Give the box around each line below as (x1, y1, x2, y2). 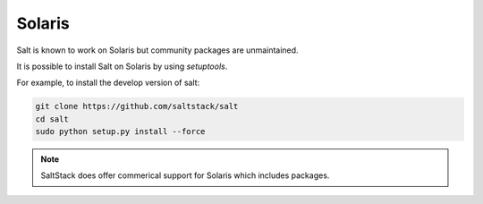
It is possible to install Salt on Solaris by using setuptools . (16, 61, 228, 72)
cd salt (35, 114, 69, 124)
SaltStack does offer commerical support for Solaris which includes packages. (40, 170, 330, 181)
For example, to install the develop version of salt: (16, 77, 200, 89)
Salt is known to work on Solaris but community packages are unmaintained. (16, 45, 299, 55)
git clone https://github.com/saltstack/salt (35, 101, 239, 112)
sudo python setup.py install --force (35, 126, 206, 137)
